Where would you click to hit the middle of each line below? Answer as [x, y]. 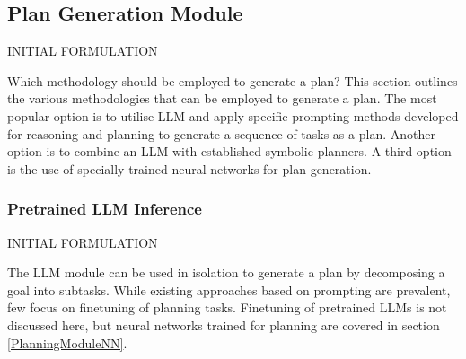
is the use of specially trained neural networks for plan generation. [189, 168]
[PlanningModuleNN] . [67, 342]
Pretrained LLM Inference [105, 209]
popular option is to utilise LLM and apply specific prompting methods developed [233, 115]
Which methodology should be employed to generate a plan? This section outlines [233, 80]
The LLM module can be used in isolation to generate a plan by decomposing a [226, 272]
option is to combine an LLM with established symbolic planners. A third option [229, 151]
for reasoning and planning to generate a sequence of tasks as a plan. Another [221, 133]
